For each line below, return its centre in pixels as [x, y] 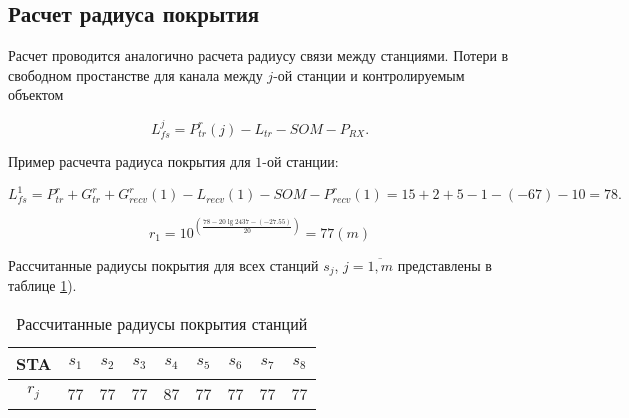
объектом [36, 94]
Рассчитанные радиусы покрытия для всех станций [163, 264]
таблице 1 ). [42, 285]
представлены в [444, 264]
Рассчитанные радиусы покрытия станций [162, 323]
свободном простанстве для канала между [135, 74]
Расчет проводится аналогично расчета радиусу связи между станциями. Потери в [258, 55]
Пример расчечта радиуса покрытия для [129, 161]
